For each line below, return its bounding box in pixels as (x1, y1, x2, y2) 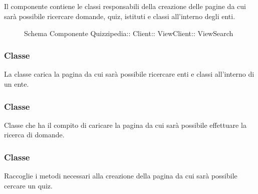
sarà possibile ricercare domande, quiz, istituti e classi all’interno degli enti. (4, 11, 235, 21)
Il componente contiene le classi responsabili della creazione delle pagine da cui (4, 1, 246, 12)
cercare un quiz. (4, 180, 53, 190)
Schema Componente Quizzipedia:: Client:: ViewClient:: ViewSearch (24, 28, 233, 38)
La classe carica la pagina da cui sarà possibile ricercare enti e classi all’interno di (4, 69, 254, 79)
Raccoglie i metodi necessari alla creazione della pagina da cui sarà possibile (4, 170, 237, 181)
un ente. (4, 78, 29, 89)
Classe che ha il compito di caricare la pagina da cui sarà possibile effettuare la (4, 119, 246, 130)
